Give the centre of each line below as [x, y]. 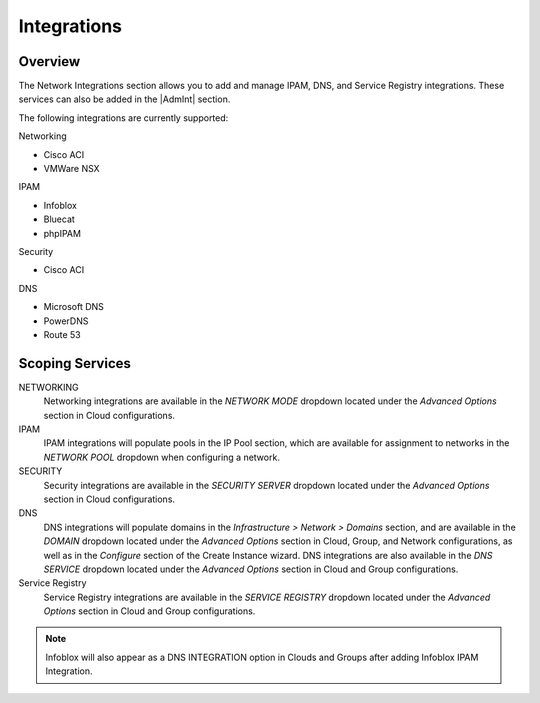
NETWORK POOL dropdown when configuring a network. [161, 457]
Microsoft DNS [74, 307]
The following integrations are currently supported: [123, 117]
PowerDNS [66, 321]
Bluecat [59, 219]
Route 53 [62, 334]
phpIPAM [62, 233]
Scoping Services [75, 363]
